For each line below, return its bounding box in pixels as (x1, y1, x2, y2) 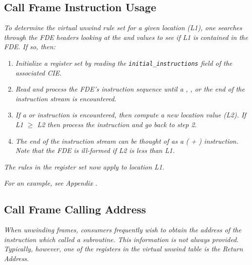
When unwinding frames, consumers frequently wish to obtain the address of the (4, 225, 242, 235)
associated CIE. (15, 67, 62, 77)
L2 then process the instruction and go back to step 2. (37, 119, 197, 130)
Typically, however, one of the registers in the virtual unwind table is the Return (4, 244, 243, 254)
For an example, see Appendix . (4, 178, 98, 188)
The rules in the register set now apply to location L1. (4, 161, 164, 171)
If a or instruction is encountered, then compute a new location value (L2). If (15, 110, 246, 120)
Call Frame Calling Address (4, 202, 146, 217)
